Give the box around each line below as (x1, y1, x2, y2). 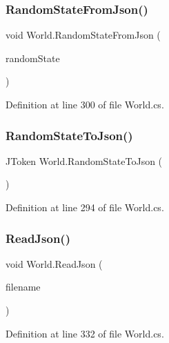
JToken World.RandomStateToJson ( (6, 153, 163, 168)
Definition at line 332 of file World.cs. (6, 326, 164, 340)
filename (6, 280, 41, 294)
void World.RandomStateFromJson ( (6, 28, 161, 42)
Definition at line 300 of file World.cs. (6, 97, 164, 111)
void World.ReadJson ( (6, 256, 103, 271)
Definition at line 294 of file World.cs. (6, 200, 164, 214)
